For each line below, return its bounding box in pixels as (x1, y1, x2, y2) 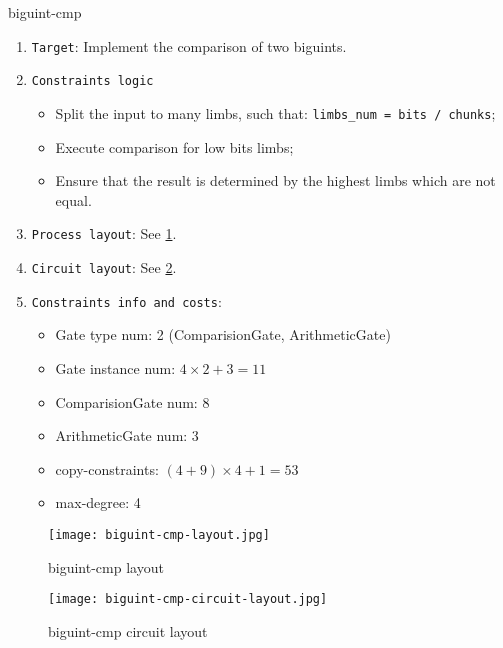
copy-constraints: (55, 458, 159, 479)
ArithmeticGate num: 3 (55, 425, 199, 446)
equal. (55, 189, 92, 210)
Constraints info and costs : (31, 290, 222, 311)
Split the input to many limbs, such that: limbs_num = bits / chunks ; (55, 102, 496, 123)
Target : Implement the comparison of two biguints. (31, 35, 347, 56)
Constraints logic (31, 74, 154, 89)
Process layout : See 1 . (31, 223, 177, 244)
